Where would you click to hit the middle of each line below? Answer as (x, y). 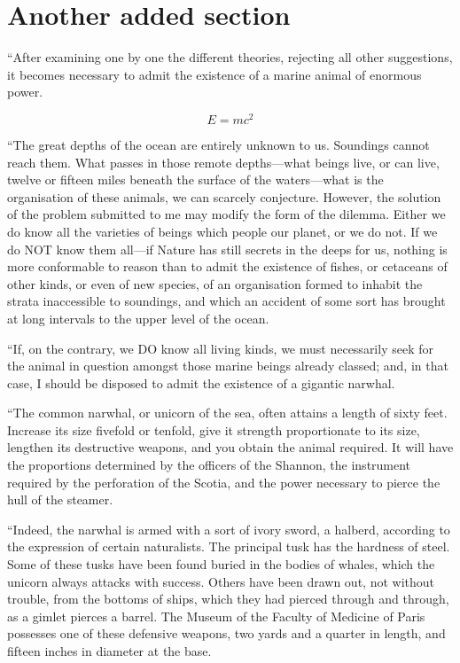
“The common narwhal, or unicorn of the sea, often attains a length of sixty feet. (227, 413)
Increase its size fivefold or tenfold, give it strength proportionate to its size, (214, 429)
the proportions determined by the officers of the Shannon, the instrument (209, 465)
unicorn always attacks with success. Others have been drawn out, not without (221, 581)
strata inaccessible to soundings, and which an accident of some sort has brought (226, 301)
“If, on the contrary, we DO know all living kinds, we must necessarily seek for (220, 348)
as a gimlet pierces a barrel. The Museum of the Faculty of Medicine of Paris (216, 616)
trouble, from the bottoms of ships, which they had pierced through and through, (228, 599)
